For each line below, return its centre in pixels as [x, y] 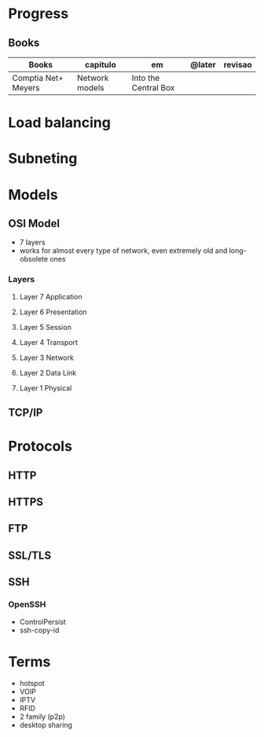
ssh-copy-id [39, 630]
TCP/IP [26, 413]
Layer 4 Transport [49, 342]
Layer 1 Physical [46, 388]
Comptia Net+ [38, 78]
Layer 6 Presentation [53, 312]
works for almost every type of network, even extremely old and [123, 251]
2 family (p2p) [42, 717]
